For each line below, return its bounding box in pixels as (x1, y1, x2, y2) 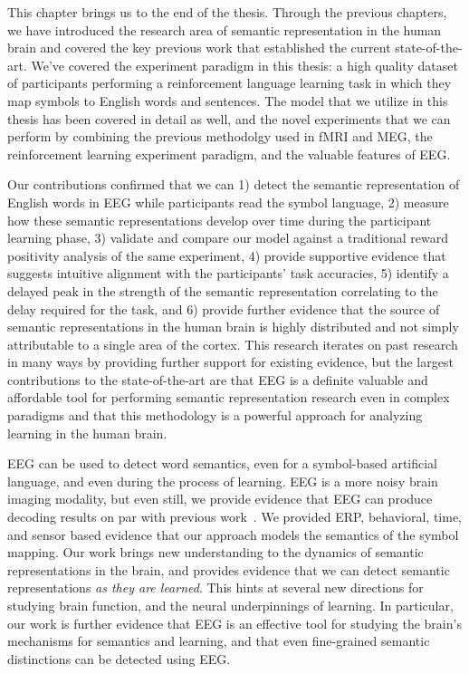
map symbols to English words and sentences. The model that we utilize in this (7, 91, 448, 110)
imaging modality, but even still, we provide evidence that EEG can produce (7, 489, 433, 508)
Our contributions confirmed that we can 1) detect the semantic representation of (7, 175, 460, 194)
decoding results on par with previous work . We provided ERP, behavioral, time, (7, 507, 463, 526)
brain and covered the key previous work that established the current (7, 38, 391, 57)
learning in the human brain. (7, 423, 167, 442)
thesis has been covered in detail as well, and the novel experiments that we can (7, 109, 451, 128)
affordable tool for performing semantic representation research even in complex (7, 388, 450, 407)
